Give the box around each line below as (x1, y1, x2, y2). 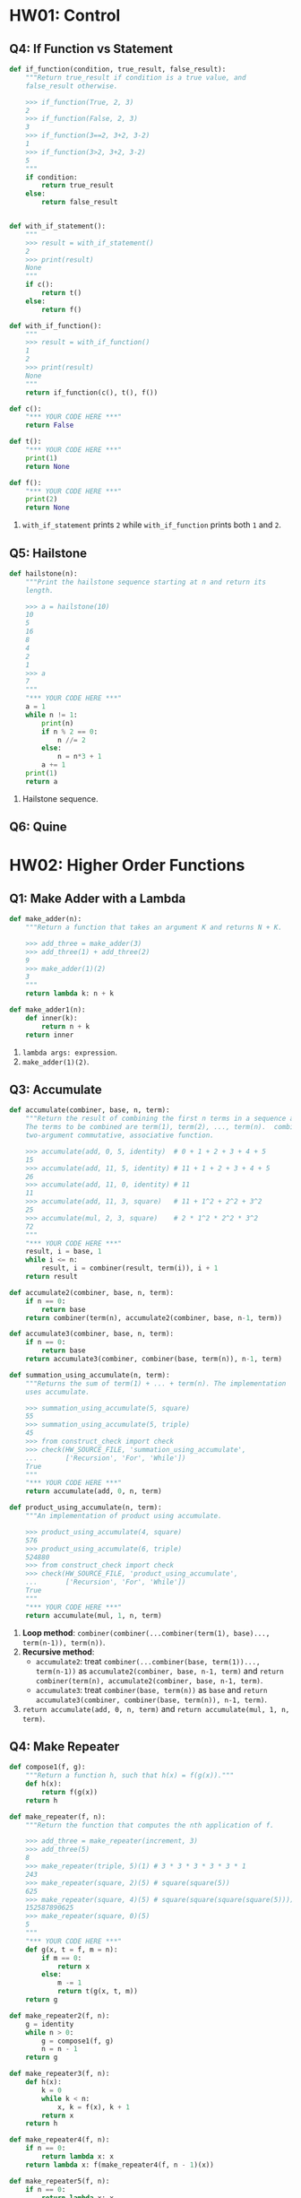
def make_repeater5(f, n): (9, 2176, 110, 2185)
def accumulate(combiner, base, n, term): (9, 1106, 170, 1115)
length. (25, 586, 54, 595)
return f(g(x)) (41, 1787, 99, 1796)
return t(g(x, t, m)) (56, 1987, 139, 1996)
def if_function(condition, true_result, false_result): (9, 65, 227, 74)
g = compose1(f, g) (41, 2037, 115, 2046)
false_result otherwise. (25, 82, 118, 91)
